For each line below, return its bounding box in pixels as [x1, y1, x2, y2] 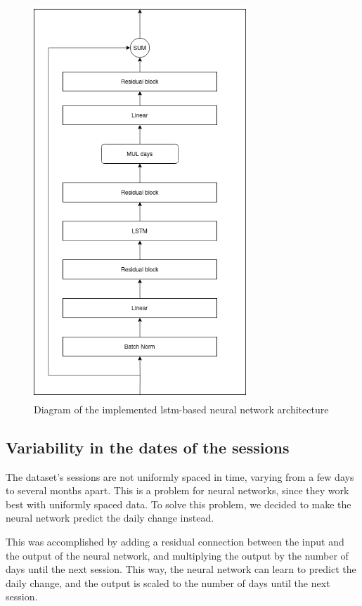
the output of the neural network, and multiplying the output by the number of [6, 548, 349, 562]
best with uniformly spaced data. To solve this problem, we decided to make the [6, 496, 351, 511]
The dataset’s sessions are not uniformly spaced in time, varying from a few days [6, 469, 354, 484]
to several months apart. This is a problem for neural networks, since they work [6, 483, 349, 498]
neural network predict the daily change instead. [6, 510, 214, 525]
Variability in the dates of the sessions [6, 436, 290, 458]
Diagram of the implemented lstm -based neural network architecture [34, 401, 329, 416]
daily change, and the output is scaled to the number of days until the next [6, 575, 330, 590]
